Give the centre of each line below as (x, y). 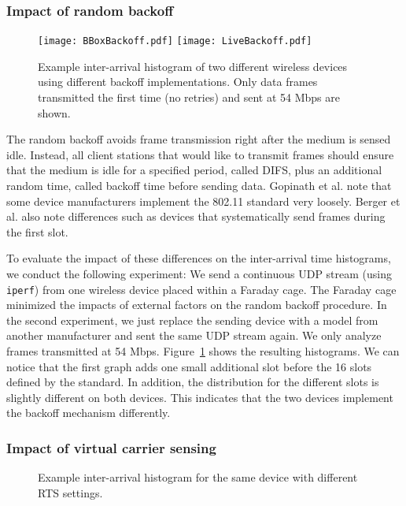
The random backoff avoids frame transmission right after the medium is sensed (199, 139)
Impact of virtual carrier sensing (111, 447)
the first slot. (37, 231)
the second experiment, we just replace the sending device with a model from (192, 320)
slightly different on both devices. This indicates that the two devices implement (200, 397)
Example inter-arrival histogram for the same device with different (198, 477)
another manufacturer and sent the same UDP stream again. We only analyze (194, 335)
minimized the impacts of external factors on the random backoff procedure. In (197, 305)
